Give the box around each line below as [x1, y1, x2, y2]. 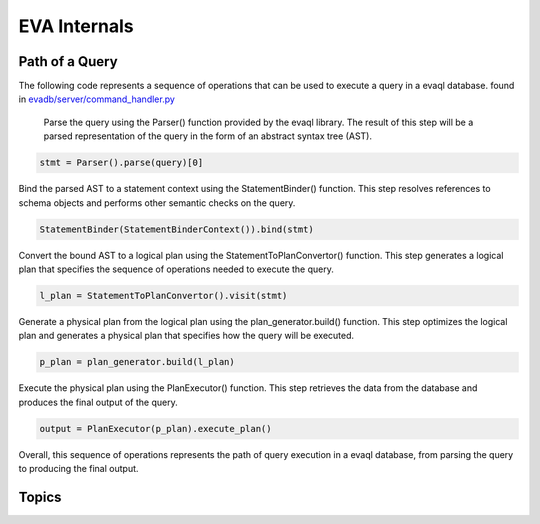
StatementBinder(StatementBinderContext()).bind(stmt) [39, 223, 314, 235]
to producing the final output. [18, 463, 139, 475]
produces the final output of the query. [18, 396, 179, 408]
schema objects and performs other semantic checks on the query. [18, 196, 296, 209]
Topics [18, 488, 62, 505]
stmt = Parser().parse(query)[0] [39, 157, 204, 169]
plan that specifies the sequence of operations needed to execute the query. [18, 263, 334, 275]
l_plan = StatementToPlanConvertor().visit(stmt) [39, 290, 288, 301]
